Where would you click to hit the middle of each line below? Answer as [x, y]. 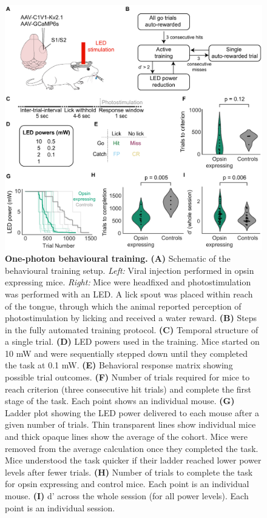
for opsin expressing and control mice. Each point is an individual [127, 484]
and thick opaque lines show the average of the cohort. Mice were [127, 437]
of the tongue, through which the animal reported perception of [123, 306]
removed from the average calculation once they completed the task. [132, 448]
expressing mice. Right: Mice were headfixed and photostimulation [128, 282]
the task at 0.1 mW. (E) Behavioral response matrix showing [119, 365]
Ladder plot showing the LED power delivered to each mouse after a [132, 412]
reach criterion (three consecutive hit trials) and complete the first [128, 389]
